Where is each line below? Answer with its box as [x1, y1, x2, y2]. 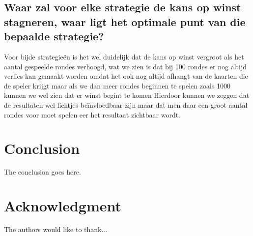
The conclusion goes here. [4, 167, 81, 177]
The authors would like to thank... [4, 224, 108, 234]
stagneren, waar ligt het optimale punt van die [4, 14, 246, 29]
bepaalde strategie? [4, 29, 104, 44]
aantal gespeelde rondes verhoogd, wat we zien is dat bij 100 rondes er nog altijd [4, 61, 247, 71]
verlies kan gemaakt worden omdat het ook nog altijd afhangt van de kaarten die [4, 71, 248, 81]
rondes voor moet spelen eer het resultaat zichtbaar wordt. [4, 109, 181, 119]
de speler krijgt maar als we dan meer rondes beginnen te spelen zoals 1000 [4, 80, 230, 90]
